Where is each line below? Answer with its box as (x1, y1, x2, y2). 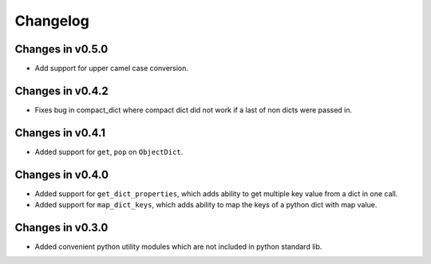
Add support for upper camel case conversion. (34, 64, 189, 73)
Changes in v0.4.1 (14, 126, 105, 140)
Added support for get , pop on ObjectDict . (34, 147, 184, 156)
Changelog (14, 12, 89, 30)
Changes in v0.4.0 (14, 167, 109, 181)
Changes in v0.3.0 (14, 220, 109, 234)
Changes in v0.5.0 (14, 42, 109, 56)
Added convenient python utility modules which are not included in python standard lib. (34, 242, 322, 251)
